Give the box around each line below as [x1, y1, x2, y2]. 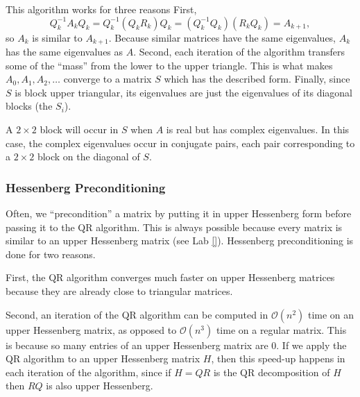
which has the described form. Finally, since [164, 71, 350, 86]
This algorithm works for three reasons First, [6, 2, 197, 16]
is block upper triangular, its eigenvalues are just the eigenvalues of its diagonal [15, 85, 352, 99]
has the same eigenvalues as [6, 44, 123, 59]
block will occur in [40, 122, 119, 137]
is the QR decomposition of [213, 364, 330, 379]
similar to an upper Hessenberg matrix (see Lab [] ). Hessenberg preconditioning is [6, 233, 354, 248]
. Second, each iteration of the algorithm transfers [133, 44, 345, 59]
